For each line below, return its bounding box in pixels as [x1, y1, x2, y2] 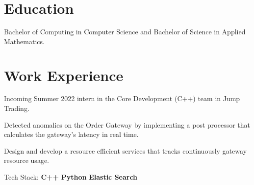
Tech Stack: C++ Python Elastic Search [4, 172, 138, 182]
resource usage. [4, 155, 49, 165]
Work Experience [4, 65, 124, 85]
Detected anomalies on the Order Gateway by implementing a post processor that [4, 119, 250, 130]
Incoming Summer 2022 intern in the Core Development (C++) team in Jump [4, 93, 240, 104]
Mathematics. [4, 36, 45, 46]
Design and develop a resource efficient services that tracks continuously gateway [4, 145, 247, 156]
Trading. [4, 103, 29, 113]
